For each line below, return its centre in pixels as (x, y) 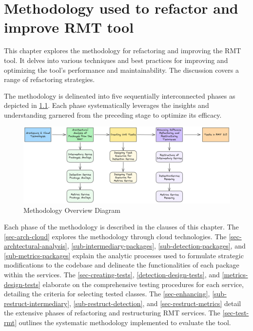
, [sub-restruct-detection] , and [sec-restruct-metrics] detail (155, 303)
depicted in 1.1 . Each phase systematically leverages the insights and (107, 105)
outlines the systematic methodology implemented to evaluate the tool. (125, 322)
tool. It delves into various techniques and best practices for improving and (116, 60)
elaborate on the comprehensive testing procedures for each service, (143, 284)
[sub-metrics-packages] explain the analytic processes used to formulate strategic (124, 255)
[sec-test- (236, 313)
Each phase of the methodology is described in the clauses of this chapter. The (121, 227)
